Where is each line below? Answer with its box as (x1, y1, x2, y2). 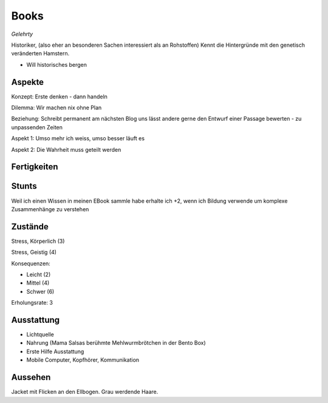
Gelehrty (11, 30, 33, 38)
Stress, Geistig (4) (11, 249, 57, 256)
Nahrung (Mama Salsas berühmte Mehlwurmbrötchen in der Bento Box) (26, 339, 206, 347)
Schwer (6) (26, 288, 55, 295)
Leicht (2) (26, 271, 51, 278)
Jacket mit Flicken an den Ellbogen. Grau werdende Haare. (11, 388, 159, 396)
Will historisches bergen (26, 61, 87, 68)
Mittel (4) (26, 279, 50, 286)
